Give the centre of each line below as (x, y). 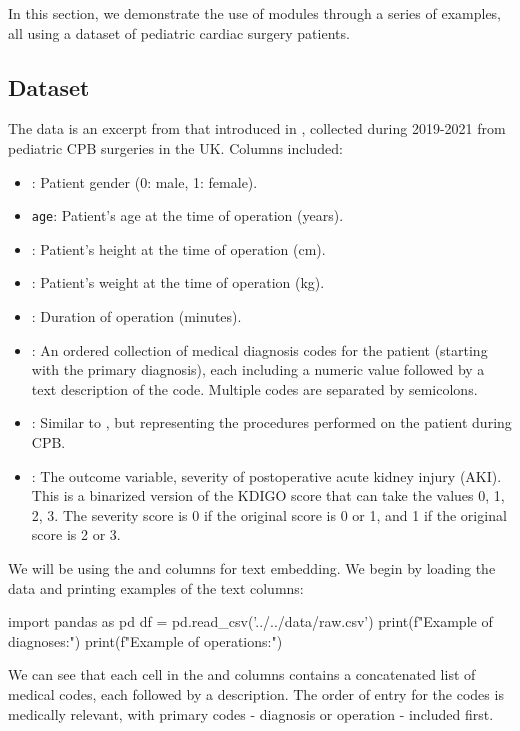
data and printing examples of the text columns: (156, 587)
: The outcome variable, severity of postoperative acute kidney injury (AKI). (266, 475)
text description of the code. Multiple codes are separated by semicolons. (254, 388)
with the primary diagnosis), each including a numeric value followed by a (258, 369)
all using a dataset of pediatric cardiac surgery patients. (179, 32)
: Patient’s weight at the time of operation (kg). (178, 282)
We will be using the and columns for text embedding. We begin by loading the (252, 567)
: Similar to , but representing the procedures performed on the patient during (271, 422)
